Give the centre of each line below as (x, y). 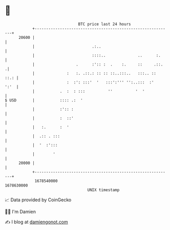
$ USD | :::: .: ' (44, 100)
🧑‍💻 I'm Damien (20, 212)
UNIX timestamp (103, 190)
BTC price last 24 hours (104, 24)
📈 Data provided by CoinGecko (38, 200)
